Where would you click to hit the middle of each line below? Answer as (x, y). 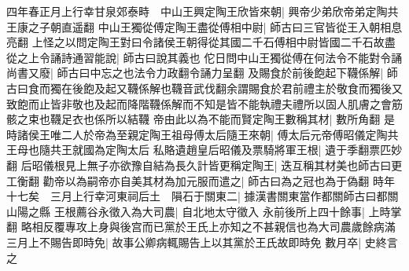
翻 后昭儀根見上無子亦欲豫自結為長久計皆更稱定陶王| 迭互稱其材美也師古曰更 (204, 165)
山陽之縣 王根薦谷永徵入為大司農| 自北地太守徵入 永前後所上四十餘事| (186, 211)
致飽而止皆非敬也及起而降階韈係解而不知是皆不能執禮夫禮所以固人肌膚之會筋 (204, 103)
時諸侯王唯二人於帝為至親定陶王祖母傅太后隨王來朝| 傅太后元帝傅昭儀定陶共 (203, 134)
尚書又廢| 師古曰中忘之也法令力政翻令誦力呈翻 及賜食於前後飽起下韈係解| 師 (202, 73)
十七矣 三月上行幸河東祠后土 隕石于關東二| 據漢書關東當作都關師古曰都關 (203, 196)
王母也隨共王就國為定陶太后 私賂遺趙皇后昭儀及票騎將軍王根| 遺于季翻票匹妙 (204, 150)
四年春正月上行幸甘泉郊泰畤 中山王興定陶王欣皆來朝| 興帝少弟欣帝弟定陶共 (203, 11)
